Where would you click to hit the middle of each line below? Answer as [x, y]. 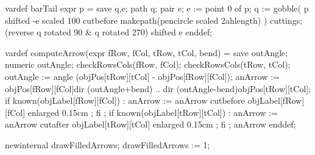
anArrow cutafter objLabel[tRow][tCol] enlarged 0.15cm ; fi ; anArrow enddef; [150, 124]
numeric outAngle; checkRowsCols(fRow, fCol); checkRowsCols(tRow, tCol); [148, 64]
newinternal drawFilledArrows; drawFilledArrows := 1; [108, 144]
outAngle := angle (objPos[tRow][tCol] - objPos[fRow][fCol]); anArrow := [143, 76]
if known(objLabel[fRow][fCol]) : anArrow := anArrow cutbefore [125, 100]
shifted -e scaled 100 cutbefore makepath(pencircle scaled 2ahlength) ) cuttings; [154, 20]
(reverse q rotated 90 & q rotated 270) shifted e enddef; [109, 32]
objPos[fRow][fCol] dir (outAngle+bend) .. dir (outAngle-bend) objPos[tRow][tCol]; [158, 88]
